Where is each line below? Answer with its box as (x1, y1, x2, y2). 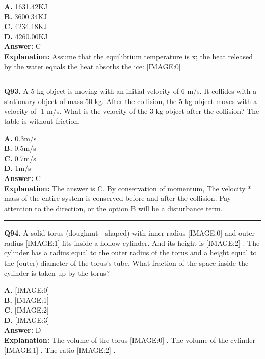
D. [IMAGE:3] (4, 315, 49, 325)
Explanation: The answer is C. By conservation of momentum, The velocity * (4, 183, 252, 193)
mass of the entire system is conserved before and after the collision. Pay (4, 193, 231, 203)
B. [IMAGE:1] (4, 294, 49, 305)
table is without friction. (4, 115, 81, 126)
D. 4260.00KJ (4, 31, 48, 41)
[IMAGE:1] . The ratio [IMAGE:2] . (4, 344, 116, 355)
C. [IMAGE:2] (4, 304, 49, 315)
